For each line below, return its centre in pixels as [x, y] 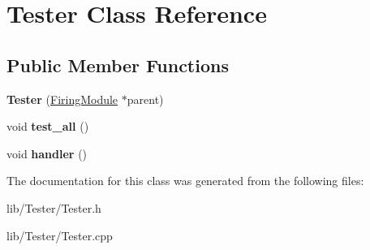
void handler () [47, 153]
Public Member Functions [118, 65]
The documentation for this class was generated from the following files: [185, 181]
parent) [145, 99]
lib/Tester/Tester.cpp [60, 235]
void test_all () [48, 126]
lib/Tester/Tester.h [54, 207]
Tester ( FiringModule [62, 99]
